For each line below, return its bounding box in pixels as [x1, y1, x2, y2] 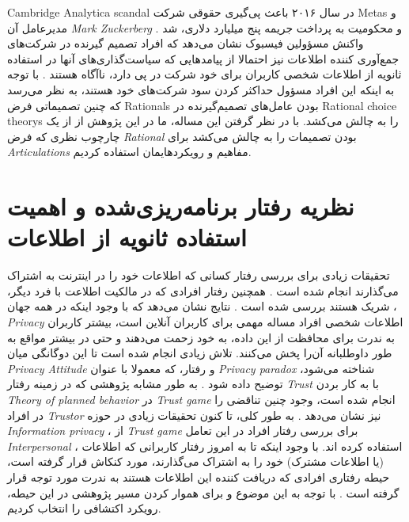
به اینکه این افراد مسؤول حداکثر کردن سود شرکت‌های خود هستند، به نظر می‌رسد [7, 81, 395, 97]
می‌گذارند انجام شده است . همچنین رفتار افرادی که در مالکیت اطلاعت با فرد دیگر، [7, 282, 399, 299]
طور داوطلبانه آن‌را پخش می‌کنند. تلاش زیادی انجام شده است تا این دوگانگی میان [7, 345, 392, 361]
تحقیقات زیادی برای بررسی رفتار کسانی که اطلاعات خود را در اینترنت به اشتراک [7, 267, 390, 284]
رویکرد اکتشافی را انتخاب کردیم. [7, 500, 161, 516]
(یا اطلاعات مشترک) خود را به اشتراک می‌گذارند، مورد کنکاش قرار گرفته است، [7, 453, 384, 470]
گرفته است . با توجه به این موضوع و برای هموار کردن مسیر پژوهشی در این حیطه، [7, 484, 400, 501]
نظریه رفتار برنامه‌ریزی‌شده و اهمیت [7, 190, 354, 223]
